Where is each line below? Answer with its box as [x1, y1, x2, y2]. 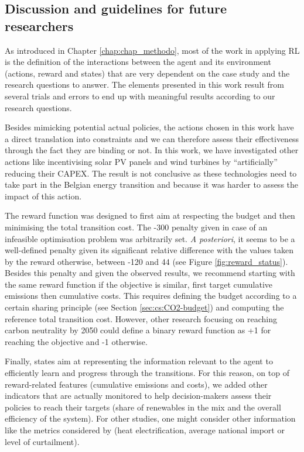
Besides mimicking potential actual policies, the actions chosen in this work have [5, 121, 294, 133]
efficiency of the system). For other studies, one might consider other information [5, 412, 296, 425]
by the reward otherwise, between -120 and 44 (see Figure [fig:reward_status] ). [5, 255, 288, 267]
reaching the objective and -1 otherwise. [5, 335, 148, 347]
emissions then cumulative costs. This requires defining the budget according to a [5, 289, 297, 302]
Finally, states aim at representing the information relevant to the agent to [5, 355, 273, 367]
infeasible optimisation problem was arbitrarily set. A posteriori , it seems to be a [5, 232, 295, 244]
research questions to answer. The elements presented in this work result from [5, 78, 284, 91]
